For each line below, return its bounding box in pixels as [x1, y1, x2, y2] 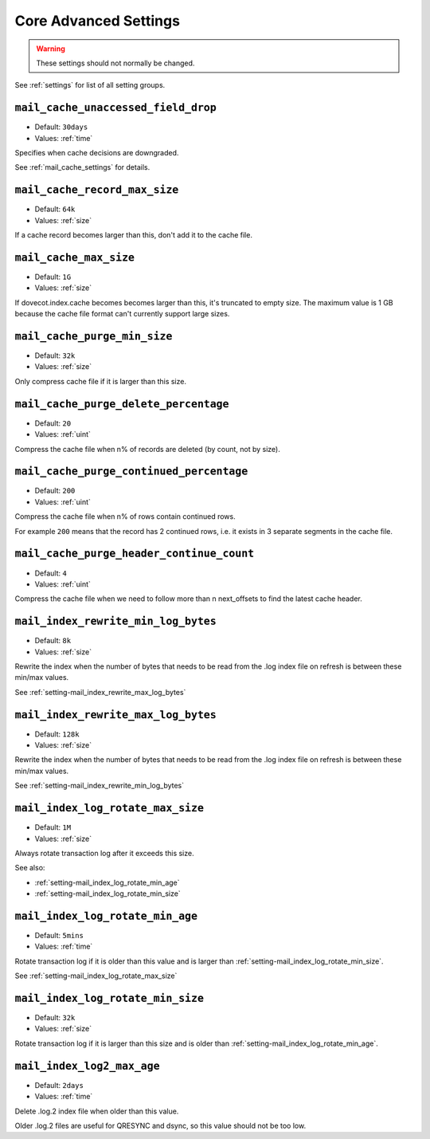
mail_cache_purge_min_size [14, 329, 173, 343]
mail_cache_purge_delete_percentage [14, 397, 229, 410]
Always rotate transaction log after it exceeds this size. [14, 848, 194, 858]
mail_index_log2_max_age [14, 1059, 160, 1072]
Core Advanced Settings [14, 12, 181, 29]
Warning [36, 44, 65, 53]
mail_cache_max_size [14, 251, 135, 264]
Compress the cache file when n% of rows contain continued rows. [14, 512, 236, 521]
